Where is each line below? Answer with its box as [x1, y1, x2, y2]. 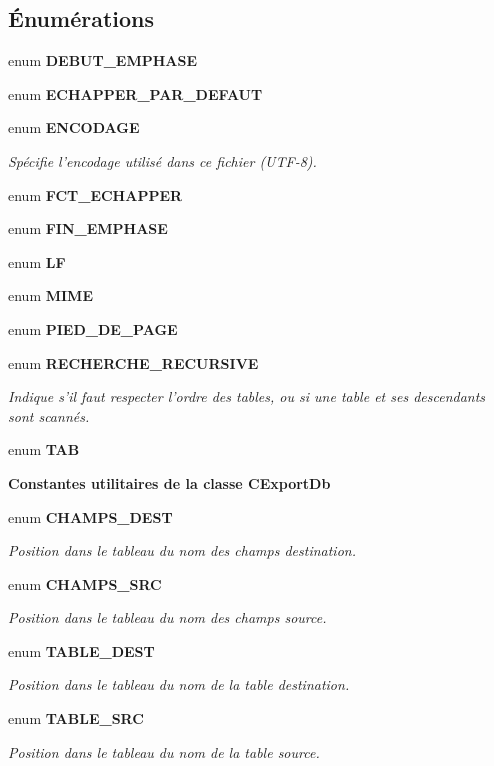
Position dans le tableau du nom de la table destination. [8, 674, 350, 695]
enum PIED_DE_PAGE [8, 318, 178, 339]
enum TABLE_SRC [8, 708, 144, 729]
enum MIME [8, 285, 93, 306]
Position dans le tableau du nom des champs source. [8, 607, 327, 628]
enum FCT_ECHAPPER [8, 184, 183, 205]
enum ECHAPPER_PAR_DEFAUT [8, 83, 263, 104]
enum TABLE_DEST [8, 640, 155, 661]
